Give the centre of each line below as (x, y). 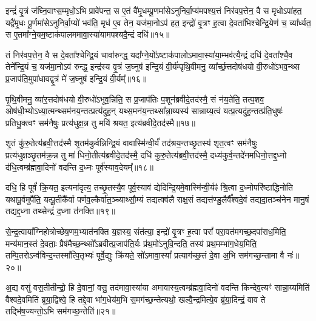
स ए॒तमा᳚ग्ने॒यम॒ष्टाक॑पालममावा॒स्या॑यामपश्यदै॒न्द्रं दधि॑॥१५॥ (88, 34)
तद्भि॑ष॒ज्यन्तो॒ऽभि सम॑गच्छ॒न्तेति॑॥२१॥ (61, 311)
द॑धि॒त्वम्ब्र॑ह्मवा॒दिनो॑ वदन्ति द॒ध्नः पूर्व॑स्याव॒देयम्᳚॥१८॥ (79, 167)
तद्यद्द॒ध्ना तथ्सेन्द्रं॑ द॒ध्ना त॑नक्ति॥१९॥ (60, 211)
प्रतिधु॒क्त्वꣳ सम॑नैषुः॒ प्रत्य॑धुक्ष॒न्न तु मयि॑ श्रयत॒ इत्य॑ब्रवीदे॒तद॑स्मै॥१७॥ (101, 122)
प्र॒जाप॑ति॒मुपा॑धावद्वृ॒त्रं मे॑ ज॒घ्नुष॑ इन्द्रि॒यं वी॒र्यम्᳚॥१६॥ (76, 78)
